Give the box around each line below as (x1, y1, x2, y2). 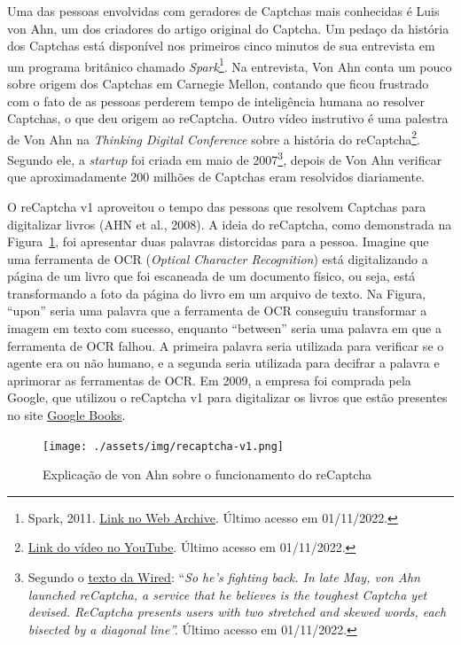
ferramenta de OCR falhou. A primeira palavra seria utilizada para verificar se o (7, 336, 444, 354)
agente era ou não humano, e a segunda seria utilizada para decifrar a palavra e (7, 354, 440, 372)
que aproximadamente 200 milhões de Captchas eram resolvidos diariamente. (7, 167, 425, 186)
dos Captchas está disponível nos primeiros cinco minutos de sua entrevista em (7, 36, 435, 55)
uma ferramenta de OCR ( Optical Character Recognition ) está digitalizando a (7, 249, 428, 268)
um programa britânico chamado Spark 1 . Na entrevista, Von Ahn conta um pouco (7, 54, 452, 75)
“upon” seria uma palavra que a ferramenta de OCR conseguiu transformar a (7, 301, 427, 320)
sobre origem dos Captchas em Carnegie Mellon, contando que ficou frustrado (7, 74, 429, 93)
